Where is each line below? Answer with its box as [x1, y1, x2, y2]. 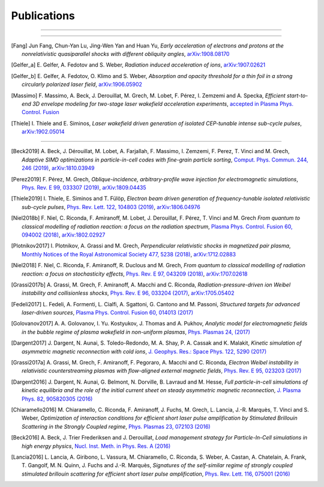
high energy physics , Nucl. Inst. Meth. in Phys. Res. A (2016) [22, 442, 171, 450]
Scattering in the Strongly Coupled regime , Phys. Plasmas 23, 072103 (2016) [22, 423, 211, 430]
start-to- [287, 92, 308, 99]
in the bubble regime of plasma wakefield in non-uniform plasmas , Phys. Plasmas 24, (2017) [22, 328, 250, 336]
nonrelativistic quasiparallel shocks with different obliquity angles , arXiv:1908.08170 [22, 50, 230, 57]
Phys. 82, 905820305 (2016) [22, 395, 93, 402]
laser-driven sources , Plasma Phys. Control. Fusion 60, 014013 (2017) [22, 309, 194, 316]
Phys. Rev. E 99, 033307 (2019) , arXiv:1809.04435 [22, 184, 146, 192]
